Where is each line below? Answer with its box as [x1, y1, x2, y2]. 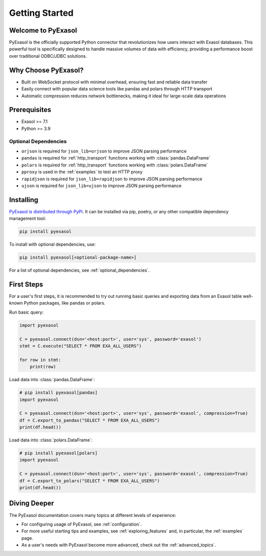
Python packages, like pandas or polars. [24, 300, 105, 306]
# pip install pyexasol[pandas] [19, 390, 98, 396]
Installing [9, 196, 39, 204]
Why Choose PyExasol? [9, 66, 84, 74]
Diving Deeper [9, 499, 54, 508]
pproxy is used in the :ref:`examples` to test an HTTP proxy [21, 169, 143, 175]
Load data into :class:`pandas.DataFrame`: [9, 377, 95, 383]
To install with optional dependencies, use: [9, 241, 96, 247]
